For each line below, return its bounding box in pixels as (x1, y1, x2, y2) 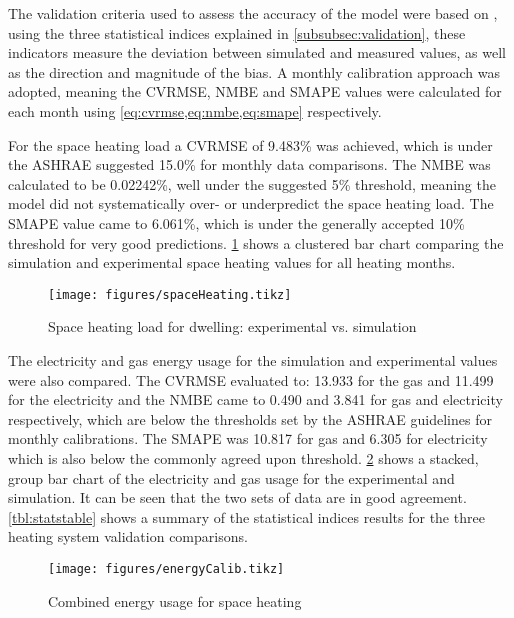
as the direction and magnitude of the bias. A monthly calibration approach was (8, 61, 500, 82)
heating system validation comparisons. (8, 526, 248, 547)
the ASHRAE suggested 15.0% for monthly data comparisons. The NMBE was (8, 154, 491, 175)
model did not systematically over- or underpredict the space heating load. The (8, 193, 494, 214)
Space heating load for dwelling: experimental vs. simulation (48, 316, 417, 337)
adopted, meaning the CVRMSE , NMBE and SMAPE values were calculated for (8, 81, 502, 102)
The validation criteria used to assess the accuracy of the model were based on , (8, 3, 498, 23)
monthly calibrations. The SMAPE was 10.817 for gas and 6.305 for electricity (8, 428, 488, 449)
